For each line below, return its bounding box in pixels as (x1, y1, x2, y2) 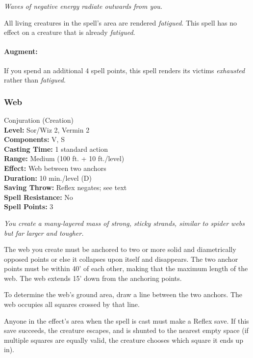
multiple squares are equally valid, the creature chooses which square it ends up (4, 334, 243, 345)
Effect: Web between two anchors (4, 163, 106, 173)
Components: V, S (4, 134, 65, 144)
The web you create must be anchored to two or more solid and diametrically (4, 244, 236, 254)
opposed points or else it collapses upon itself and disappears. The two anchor (4, 253, 238, 264)
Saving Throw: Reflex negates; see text (4, 182, 127, 193)
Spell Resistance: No (4, 192, 73, 202)
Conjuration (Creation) (4, 114, 74, 125)
